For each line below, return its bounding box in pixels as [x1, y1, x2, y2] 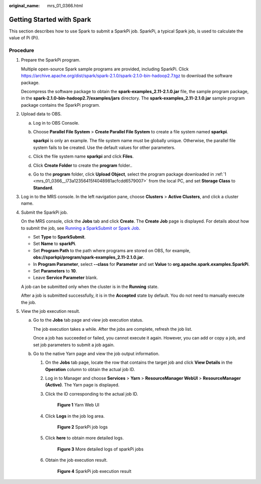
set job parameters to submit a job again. [33, 342, 115, 348]
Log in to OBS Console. [33, 120, 80, 126]
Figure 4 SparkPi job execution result [57, 468, 131, 474]
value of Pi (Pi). [9, 35, 40, 41]
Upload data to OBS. [21, 111, 62, 117]
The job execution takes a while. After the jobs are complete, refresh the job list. [33, 326, 193, 332]
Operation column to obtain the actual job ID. [45, 366, 135, 372]
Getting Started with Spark [9, 15, 91, 24]
